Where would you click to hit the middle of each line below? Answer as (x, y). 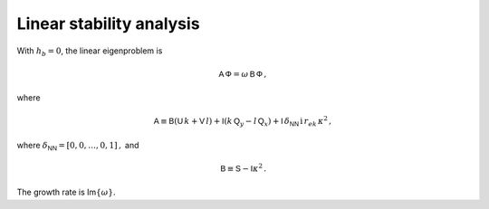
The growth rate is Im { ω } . (66, 192)
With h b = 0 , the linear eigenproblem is (90, 52)
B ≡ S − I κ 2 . (244, 168)
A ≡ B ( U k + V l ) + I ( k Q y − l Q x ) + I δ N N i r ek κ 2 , (243, 121)
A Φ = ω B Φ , (243, 74)
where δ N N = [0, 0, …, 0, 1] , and (78, 146)
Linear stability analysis (108, 24)
